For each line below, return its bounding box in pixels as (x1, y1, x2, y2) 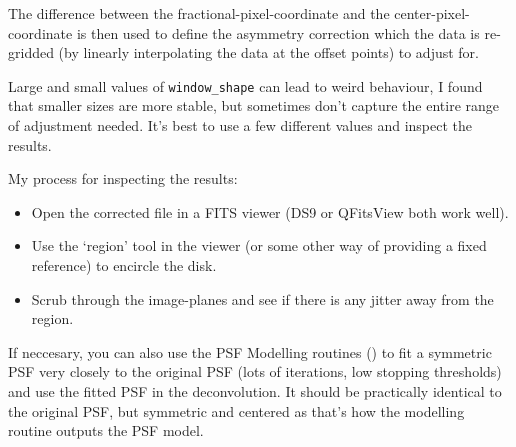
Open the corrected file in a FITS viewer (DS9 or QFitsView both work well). (31, 201, 509, 222)
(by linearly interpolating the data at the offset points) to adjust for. (58, 42, 480, 63)
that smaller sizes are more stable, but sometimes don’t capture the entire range (8, 95, 500, 116)
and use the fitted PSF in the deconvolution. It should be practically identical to (8, 380, 502, 401)
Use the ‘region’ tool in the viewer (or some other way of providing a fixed (31, 235, 487, 256)
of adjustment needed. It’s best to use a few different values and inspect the (8, 115, 473, 136)
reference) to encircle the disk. (31, 255, 217, 275)
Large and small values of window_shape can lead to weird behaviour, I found (8, 75, 483, 96)
